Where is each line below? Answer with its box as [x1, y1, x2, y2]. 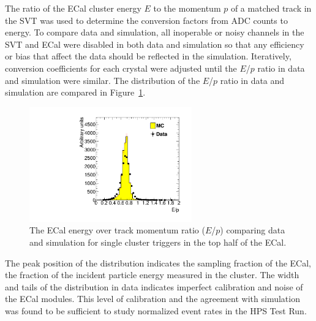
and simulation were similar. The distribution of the [5, 74, 200, 86]
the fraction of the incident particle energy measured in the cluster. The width [5, 268, 299, 281]
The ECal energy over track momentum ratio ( [29, 224, 205, 236]
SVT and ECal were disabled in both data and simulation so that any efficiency [5, 37, 304, 50]
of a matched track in [230, 2, 312, 14]
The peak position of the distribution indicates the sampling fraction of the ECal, [5, 256, 311, 269]
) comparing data [220, 224, 285, 236]
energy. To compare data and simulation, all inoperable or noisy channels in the [5, 26, 304, 39]
